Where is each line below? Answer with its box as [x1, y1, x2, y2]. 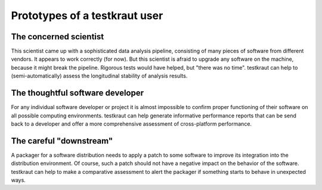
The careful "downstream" [11, 136, 113, 146]
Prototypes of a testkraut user [11, 9, 163, 22]
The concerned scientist [11, 32, 104, 42]
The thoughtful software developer [11, 88, 144, 98]
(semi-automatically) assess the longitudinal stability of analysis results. [11, 72, 188, 80]
